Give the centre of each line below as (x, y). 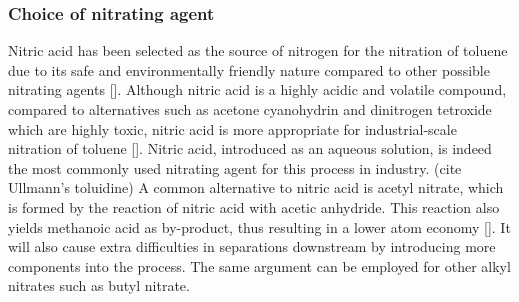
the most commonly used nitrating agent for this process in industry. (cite (235, 167)
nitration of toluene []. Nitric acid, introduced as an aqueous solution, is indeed (250, 148)
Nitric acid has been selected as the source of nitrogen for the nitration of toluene (258, 50)
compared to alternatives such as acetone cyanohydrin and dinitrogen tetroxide (250, 109)
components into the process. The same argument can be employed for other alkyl (259, 265)
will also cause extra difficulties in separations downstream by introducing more (252, 246)
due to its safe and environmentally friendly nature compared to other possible (249, 69)
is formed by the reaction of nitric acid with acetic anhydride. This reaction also (254, 206)
